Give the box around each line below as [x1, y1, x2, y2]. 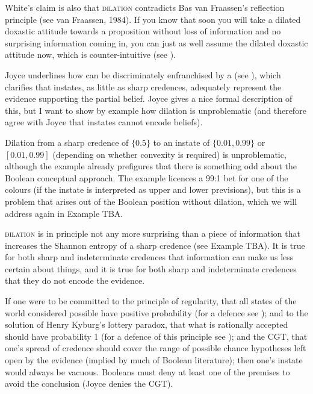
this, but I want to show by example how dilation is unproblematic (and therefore [5, 104, 306, 116]
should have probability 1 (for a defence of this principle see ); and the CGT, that [5, 330, 308, 342]
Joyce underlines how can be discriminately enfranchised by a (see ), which [5, 68, 281, 81]
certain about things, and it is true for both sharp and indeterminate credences [5, 262, 297, 275]
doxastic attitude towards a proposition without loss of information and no [5, 25, 281, 37]
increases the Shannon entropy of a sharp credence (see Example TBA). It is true [5, 239, 305, 251]
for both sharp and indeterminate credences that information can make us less [5, 251, 294, 263]
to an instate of [153, 136, 210, 148]
